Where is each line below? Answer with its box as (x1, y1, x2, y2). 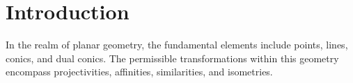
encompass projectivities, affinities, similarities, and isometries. (6, 64, 273, 79)
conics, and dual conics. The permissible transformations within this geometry (6, 50, 339, 65)
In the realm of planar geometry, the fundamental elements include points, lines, (6, 37, 348, 52)
